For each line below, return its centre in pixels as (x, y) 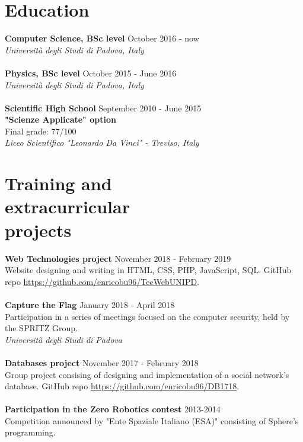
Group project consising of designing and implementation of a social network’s (147, 374)
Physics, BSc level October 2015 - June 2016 (91, 73)
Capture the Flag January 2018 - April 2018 (90, 304)
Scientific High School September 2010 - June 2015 (103, 108)
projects (38, 230)
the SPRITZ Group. (42, 328)
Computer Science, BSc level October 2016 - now (102, 38)
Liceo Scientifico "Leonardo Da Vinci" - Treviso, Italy (102, 142)
